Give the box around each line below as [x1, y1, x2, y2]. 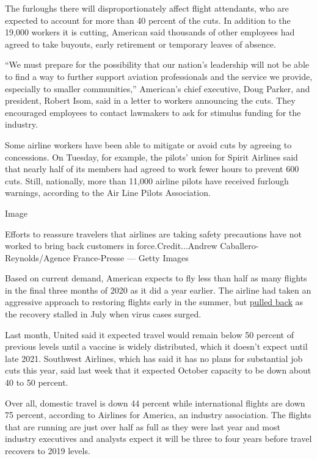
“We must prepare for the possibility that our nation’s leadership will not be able [5, 58, 310, 71]
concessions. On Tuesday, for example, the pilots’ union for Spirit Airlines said [5, 150, 298, 163]
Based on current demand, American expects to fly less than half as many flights [5, 272, 307, 284]
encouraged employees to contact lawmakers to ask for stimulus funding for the [5, 106, 301, 118]
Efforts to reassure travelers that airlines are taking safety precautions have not [5, 227, 302, 240]
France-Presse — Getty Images [73, 251, 189, 264]
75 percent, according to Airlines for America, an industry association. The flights [5, 408, 312, 421]
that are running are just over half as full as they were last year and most [5, 420, 280, 433]
